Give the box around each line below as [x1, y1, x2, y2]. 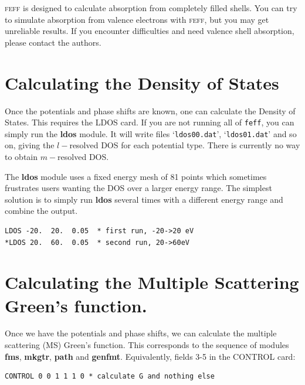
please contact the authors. [5, 36, 101, 48]
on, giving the [5, 139, 55, 151]
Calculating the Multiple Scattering [5, 270, 299, 294]
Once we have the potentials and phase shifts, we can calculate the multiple [5, 327, 277, 339]
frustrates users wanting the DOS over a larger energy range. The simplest [5, 182, 272, 194]
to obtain [5, 151, 38, 162]
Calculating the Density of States [5, 70, 279, 94]
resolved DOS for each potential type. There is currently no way [69, 139, 300, 151]
